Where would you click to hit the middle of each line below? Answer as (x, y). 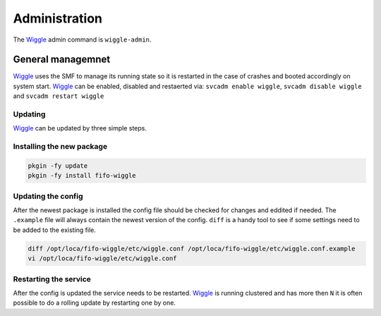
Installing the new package (60, 147)
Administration (58, 18)
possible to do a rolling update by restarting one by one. (95, 303)
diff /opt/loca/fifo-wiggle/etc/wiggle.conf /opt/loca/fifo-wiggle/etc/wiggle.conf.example (192, 248)
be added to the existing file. (55, 230)
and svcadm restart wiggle (59, 96)
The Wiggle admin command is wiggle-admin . (82, 39)
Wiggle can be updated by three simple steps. (80, 128)
